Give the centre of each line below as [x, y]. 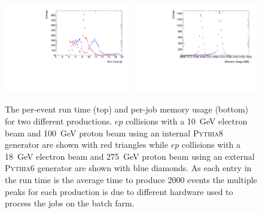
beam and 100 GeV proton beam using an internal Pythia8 [114, 133]
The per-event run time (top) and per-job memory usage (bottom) [127, 109]
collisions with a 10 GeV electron [187, 121]
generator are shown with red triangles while [86, 144]
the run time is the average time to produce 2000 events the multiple [131, 179]
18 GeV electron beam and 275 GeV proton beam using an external [130, 156]
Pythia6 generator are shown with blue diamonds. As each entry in [128, 168]
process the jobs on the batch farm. [70, 203]
